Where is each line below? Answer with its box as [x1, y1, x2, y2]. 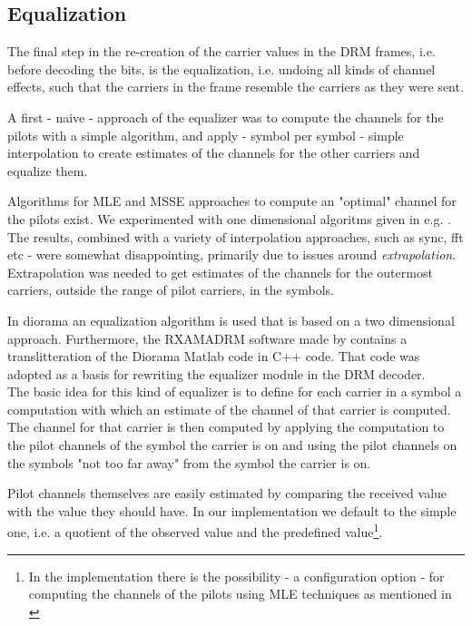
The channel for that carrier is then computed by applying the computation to [7, 417, 445, 436]
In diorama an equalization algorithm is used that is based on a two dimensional [7, 310, 455, 329]
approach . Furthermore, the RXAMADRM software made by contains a [7, 328, 408, 347]
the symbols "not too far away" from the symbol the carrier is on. [7, 453, 371, 472]
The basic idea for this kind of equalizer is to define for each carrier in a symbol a [7, 382, 462, 401]
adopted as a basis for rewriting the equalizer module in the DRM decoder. [7, 364, 426, 383]
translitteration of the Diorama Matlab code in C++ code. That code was [7, 347, 420, 366]
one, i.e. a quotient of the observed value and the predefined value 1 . [7, 520, 383, 542]
